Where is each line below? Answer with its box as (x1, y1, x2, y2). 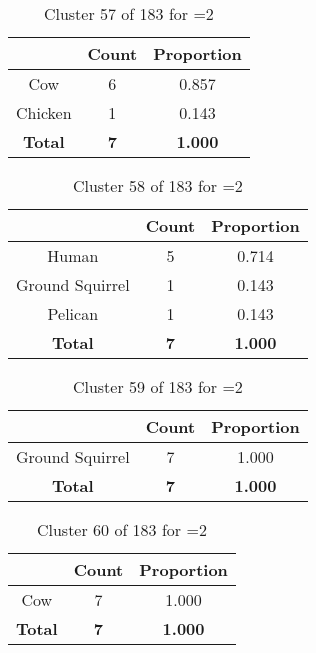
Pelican (47, 302, 99, 325)
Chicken (16, 101, 72, 124)
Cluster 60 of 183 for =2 (36, 518, 207, 541)
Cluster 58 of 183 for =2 (72, 174, 243, 197)
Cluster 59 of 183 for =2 (72, 375, 243, 398)
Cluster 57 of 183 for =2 (43, 2, 214, 25)
